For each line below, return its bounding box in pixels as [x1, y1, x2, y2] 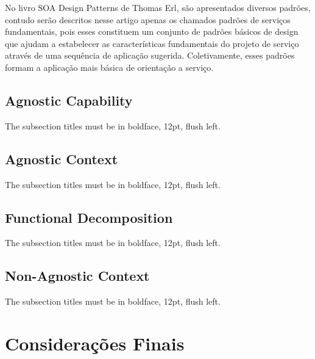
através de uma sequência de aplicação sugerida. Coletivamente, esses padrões [5, 49, 295, 62]
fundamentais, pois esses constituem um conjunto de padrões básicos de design [5, 25, 299, 38]
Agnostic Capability [5, 90, 133, 109]
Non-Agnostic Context [5, 266, 150, 285]
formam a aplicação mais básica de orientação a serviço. [5, 60, 214, 73]
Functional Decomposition [5, 208, 173, 227]
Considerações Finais [5, 330, 185, 355]
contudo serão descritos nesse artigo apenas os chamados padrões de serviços [5, 13, 291, 26]
